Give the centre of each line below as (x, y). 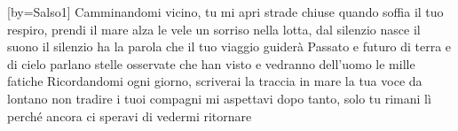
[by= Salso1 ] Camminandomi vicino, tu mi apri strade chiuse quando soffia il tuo (225, 12)
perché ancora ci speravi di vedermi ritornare (130, 116)
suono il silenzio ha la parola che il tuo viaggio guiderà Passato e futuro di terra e (229, 46)
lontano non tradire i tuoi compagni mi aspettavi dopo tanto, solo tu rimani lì (219, 98)
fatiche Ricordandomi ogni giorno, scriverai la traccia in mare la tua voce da (215, 81)
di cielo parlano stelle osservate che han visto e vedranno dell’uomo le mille (211, 63)
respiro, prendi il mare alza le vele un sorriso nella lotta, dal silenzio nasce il (214, 29)
